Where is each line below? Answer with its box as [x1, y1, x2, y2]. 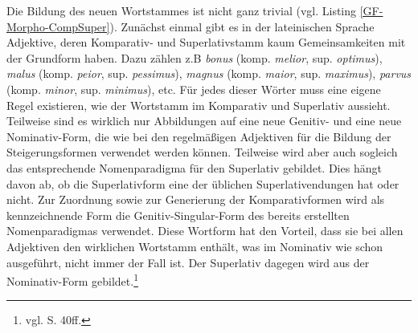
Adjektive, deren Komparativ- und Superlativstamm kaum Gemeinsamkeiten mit [6, 34, 406, 51]
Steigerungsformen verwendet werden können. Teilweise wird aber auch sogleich [6, 144, 398, 160]
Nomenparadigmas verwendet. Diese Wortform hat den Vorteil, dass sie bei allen [6, 222, 404, 239]
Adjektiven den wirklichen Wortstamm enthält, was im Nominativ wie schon [6, 238, 383, 254]
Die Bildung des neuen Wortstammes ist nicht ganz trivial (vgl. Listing [6, 2, 357, 18]
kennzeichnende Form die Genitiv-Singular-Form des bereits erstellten [6, 206, 350, 223]
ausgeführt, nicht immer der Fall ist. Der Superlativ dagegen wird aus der [6, 254, 370, 270]
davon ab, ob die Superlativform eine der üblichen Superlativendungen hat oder [6, 175, 400, 192]
